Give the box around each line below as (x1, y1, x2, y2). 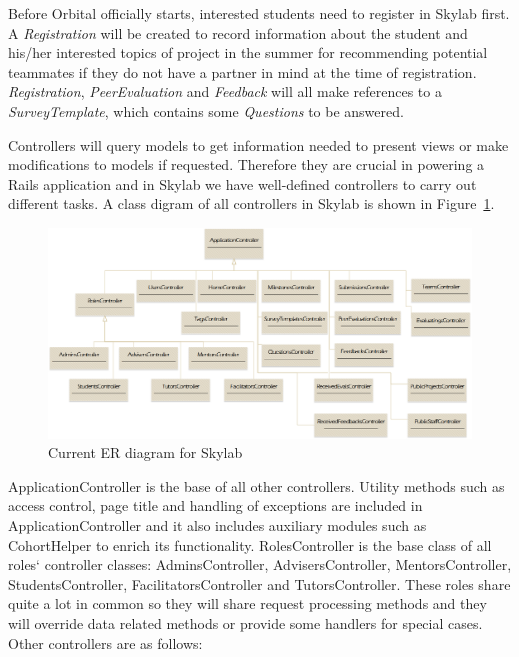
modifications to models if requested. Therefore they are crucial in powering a (8, 154, 485, 175)
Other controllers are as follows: (8, 632, 203, 653)
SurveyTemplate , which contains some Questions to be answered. (8, 100, 404, 121)
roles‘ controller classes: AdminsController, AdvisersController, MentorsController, (8, 554, 512, 575)
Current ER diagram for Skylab (48, 442, 243, 463)
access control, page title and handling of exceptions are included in (8, 495, 423, 516)
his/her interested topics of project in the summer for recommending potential (8, 42, 488, 63)
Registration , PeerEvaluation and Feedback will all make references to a (8, 81, 442, 102)
